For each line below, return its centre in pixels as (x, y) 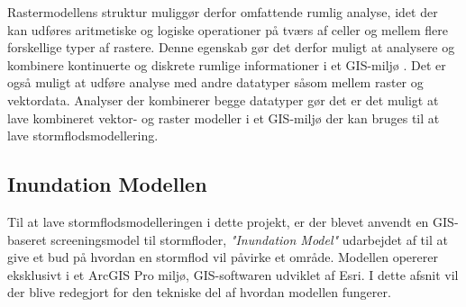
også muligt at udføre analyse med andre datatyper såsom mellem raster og (215, 82)
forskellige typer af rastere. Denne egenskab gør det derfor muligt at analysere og (231, 47)
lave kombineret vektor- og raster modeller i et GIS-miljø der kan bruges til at (224, 117)
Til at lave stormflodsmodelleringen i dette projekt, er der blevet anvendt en (218, 221)
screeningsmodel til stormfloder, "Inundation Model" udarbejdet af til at (249, 239)
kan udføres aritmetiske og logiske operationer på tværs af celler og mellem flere (228, 29)
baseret (27, 239)
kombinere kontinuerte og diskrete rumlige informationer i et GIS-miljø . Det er (227, 64)
